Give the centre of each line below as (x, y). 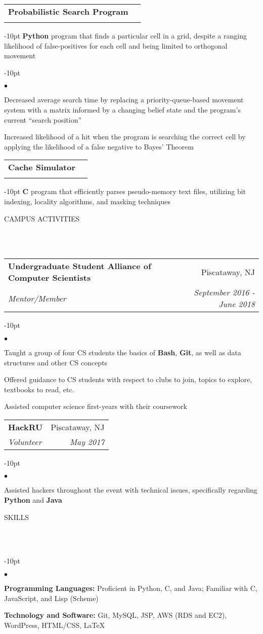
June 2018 (237, 304)
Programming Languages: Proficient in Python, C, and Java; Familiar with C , (131, 588)
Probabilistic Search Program (68, 11)
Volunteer (25, 441)
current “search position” (43, 119)
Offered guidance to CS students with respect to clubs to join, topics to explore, (128, 379)
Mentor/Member (37, 298)
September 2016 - (224, 292)
